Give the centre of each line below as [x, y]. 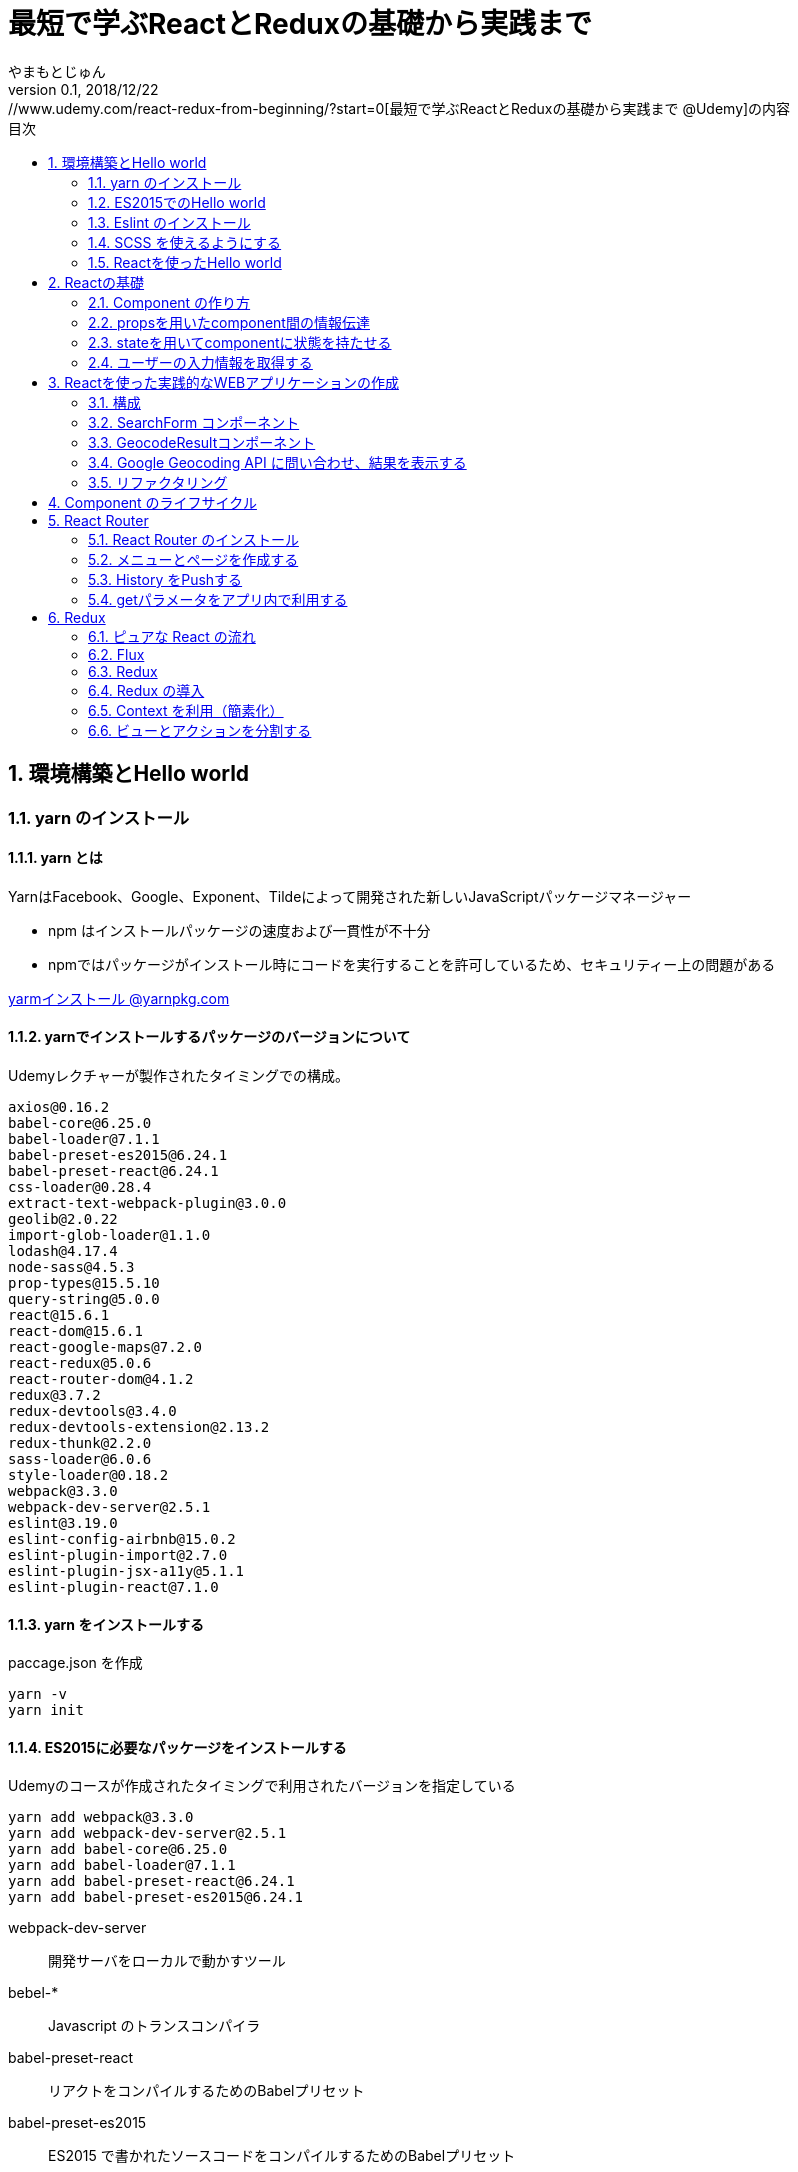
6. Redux [77, 617]
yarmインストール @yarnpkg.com [119, 998]
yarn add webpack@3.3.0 [101, 1817]
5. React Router [98, 520]
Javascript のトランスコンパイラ [154, 2026]
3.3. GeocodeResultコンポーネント [202, 442]
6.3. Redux [123, 671]
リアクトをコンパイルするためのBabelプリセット [206, 2091]
